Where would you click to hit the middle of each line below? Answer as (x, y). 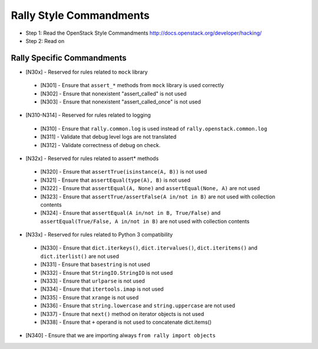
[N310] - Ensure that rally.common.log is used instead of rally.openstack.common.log (154, 128)
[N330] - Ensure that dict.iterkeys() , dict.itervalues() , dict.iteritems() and (149, 248)
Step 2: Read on (45, 41)
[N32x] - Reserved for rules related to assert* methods (92, 158)
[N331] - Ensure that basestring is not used (95, 264)
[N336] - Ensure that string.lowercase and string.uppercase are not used (138, 305)
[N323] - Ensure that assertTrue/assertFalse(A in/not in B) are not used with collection (158, 197)
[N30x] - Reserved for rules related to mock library (87, 72)
